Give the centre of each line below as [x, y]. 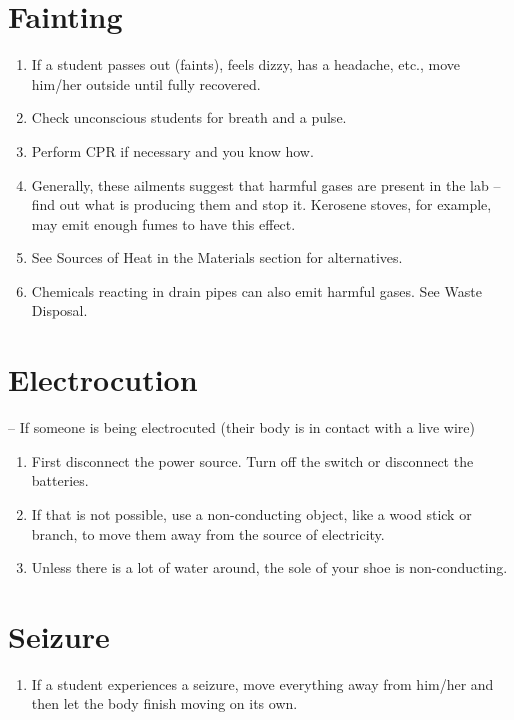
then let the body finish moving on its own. [164, 703]
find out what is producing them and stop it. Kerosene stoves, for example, [261, 204]
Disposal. [59, 310]
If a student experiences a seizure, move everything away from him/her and [262, 683]
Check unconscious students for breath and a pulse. [189, 117]
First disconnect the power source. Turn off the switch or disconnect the [252, 460]
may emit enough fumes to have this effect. [163, 223]
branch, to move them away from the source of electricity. [208, 533]
